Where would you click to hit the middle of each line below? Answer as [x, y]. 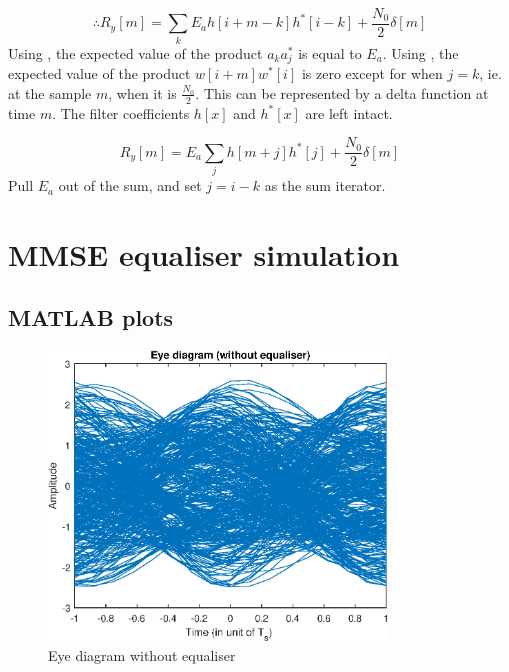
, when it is [142, 92]
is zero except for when [372, 73]
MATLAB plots [91, 317]
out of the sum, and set [130, 185]
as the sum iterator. [325, 185]
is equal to [330, 52]
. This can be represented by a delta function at [342, 92]
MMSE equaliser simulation [204, 253]
